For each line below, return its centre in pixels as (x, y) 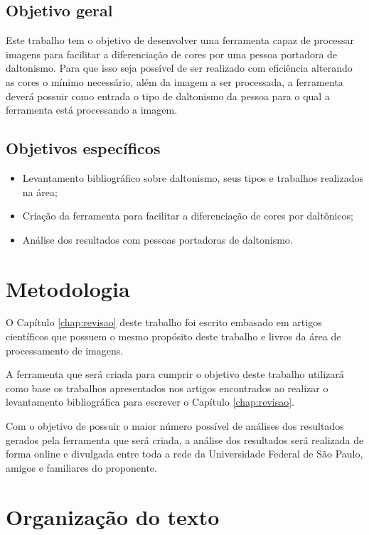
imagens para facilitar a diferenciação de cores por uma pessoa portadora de (172, 54)
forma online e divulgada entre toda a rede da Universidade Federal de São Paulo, (184, 454)
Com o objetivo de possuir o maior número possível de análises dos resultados (175, 426)
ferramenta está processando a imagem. (92, 110)
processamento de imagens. (65, 350)
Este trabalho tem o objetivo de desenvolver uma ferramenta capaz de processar (180, 40)
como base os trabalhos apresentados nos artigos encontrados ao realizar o (167, 388)
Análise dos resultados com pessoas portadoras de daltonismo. (157, 239)
